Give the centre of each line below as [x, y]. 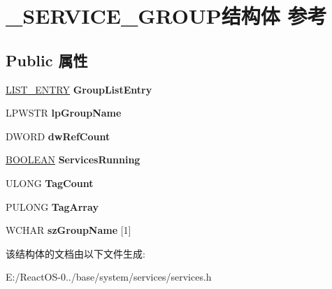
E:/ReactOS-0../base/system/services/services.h [109, 277]
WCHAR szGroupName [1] [68, 230]
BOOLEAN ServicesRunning [73, 160]
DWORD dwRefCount [58, 136]
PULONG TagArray [52, 206]
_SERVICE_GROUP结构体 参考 [166, 16]
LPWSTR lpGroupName [64, 113]
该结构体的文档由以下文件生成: [75, 253]
